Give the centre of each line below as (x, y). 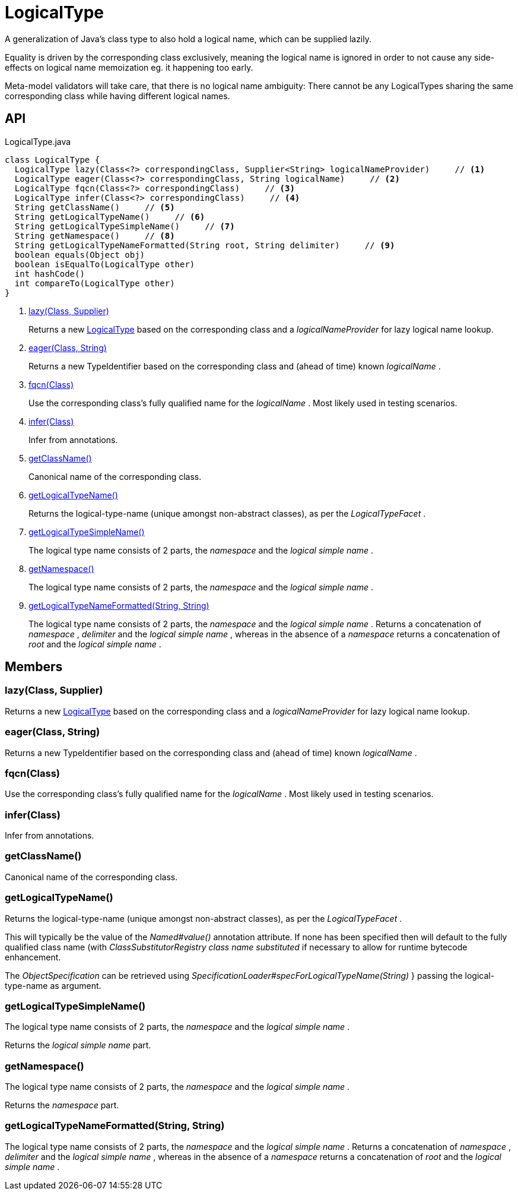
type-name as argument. (53, 985)
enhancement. (33, 957)
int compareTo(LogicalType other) (95, 283)
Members (34, 667)
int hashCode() (50, 274)
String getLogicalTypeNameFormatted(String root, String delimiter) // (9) (205, 245)
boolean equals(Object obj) (80, 255)
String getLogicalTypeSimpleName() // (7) (125, 226)
